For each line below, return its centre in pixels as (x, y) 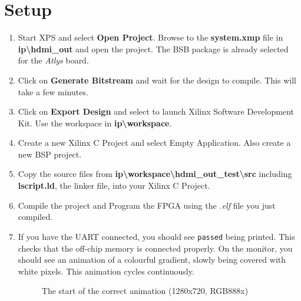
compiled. (35, 217)
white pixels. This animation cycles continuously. (106, 271)
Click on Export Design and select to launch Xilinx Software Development (156, 111)
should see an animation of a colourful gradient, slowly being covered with (152, 260)
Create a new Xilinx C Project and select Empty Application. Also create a (154, 143)
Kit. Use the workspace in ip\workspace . (95, 123)
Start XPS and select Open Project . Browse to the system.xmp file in (150, 37)
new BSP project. (50, 154)
